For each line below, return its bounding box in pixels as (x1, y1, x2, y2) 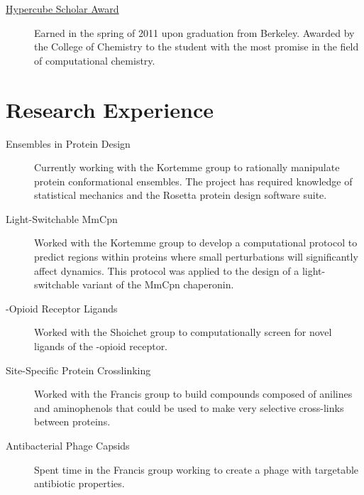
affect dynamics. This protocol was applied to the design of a (34, 263, 299, 278)
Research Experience (6, 94, 214, 124)
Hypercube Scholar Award (6, 1, 119, 16)
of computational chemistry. (34, 53, 155, 67)
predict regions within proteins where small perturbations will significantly (34, 249, 358, 264)
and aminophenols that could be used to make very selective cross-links (34, 400, 344, 415)
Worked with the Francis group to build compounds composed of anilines (34, 386, 353, 401)
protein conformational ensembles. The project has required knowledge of (34, 173, 353, 188)
